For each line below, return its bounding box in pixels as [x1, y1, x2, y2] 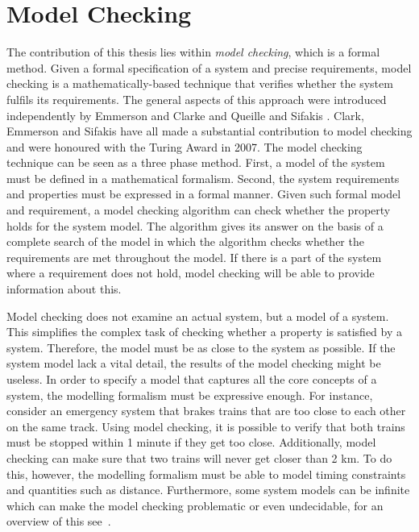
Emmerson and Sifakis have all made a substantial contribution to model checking [6, 123, 413, 139]
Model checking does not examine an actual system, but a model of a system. [6, 307, 389, 324]
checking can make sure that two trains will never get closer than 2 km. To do [6, 449, 392, 466]
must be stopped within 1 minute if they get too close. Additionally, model [6, 434, 376, 451]
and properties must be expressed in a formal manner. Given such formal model [6, 185, 401, 202]
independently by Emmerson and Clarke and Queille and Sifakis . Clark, [6, 106, 364, 123]
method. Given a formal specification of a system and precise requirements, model [6, 59, 412, 76]
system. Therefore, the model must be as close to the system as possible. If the [6, 339, 396, 355]
